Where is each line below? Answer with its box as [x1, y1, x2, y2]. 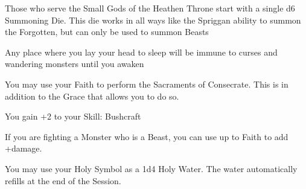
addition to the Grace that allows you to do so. [5, 89, 179, 102]
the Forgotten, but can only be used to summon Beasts [5, 25, 209, 38]
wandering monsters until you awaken [5, 57, 144, 70]
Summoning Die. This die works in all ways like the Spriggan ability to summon [5, 13, 301, 26]
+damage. [5, 142, 42, 155]
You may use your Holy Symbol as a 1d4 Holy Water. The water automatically [5, 162, 298, 175]
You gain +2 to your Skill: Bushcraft [5, 110, 141, 123]
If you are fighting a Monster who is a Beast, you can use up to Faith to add [5, 130, 288, 143]
